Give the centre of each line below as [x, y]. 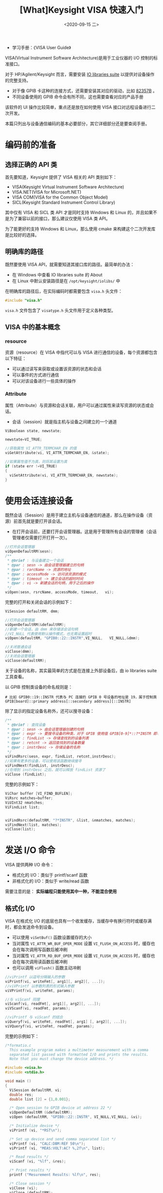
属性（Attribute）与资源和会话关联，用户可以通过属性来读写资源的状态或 [77, 405]
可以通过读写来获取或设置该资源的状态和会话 [57, 369]
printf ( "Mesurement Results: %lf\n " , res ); [55, 1175]
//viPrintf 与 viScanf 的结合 [34, 1017]
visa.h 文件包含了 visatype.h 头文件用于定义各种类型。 [60, 310]
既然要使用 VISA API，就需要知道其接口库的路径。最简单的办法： [70, 264]
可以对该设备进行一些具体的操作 [44, 381]
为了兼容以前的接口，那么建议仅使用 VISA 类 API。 [60, 218]
